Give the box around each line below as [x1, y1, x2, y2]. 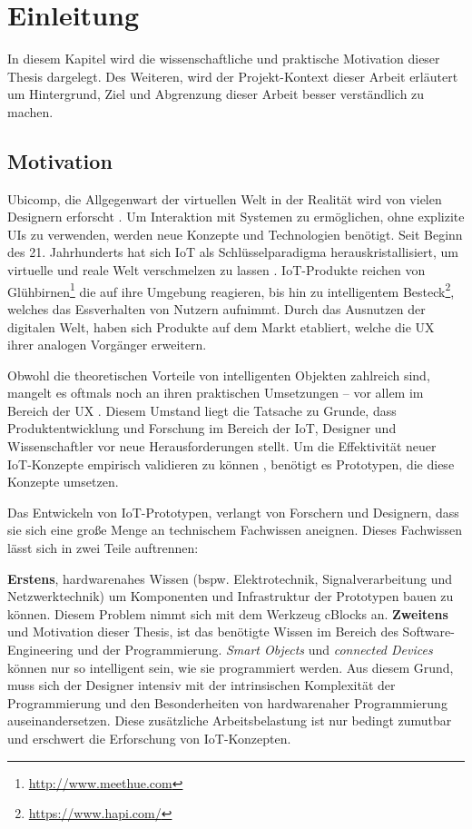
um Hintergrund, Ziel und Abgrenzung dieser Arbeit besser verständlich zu [7, 84, 425, 104]
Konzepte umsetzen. [7, 472, 119, 491]
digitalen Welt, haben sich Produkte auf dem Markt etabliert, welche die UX [7, 317, 435, 336]
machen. [7, 102, 54, 121]
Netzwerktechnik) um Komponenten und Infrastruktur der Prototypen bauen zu [7, 587, 454, 606]
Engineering [7, 640, 74, 659]
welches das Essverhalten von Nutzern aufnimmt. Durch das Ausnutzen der [7, 299, 426, 318]
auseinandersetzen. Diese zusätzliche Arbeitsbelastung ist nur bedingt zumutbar [7, 711, 452, 730]
